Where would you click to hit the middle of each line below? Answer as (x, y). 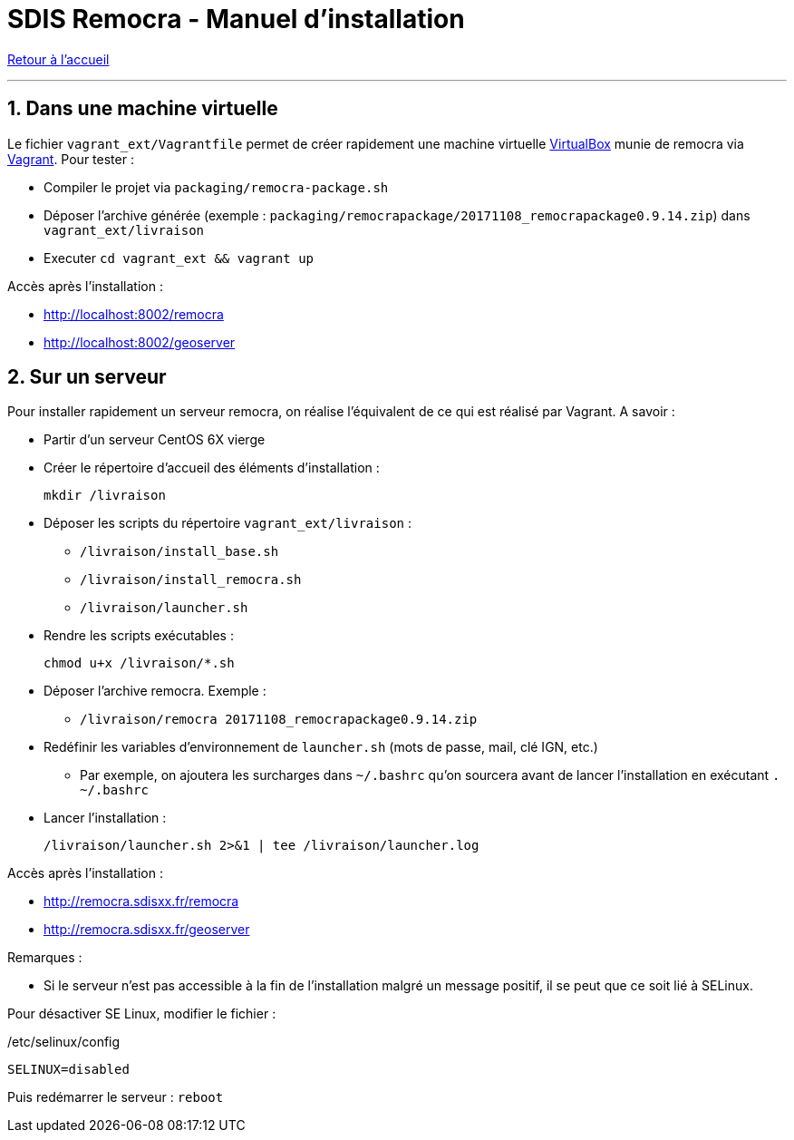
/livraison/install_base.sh (179, 552)
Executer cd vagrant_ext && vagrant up (179, 258)
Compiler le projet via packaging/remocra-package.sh (216, 187)
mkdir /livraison (105, 496)
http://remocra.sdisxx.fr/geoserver (147, 930)
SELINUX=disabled (68, 1070)
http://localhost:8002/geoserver (140, 342)
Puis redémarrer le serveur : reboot (116, 1097)
